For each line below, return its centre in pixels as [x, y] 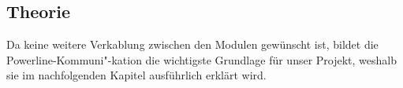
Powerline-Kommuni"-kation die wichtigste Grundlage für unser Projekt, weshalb [202, 59]
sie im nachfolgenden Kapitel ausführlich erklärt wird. [136, 75]
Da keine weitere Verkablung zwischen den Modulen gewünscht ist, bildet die [192, 44]
